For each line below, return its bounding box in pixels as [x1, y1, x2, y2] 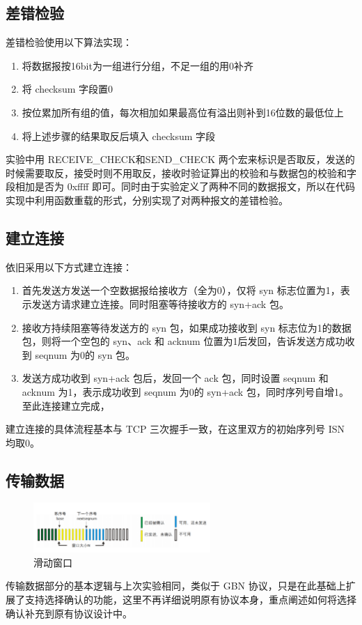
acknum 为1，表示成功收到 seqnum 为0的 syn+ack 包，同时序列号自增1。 [22, 384, 349, 399]
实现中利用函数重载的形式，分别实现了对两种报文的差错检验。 [6, 192, 288, 207]
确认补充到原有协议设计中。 [6, 605, 132, 620]
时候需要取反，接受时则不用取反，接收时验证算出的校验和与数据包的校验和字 [6, 165, 356, 180]
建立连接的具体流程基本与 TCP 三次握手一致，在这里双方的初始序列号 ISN [6, 422, 345, 436]
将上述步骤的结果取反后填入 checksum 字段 [22, 128, 216, 143]
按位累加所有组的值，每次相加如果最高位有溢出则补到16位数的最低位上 [22, 105, 344, 119]
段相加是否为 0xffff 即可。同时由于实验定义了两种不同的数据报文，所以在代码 [6, 179, 356, 194]
